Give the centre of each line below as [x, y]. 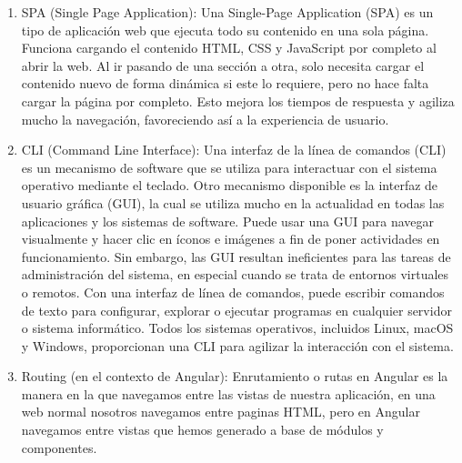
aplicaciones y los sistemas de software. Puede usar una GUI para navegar [228, 221]
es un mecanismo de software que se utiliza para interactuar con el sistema [229, 167]
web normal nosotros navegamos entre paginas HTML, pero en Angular [221, 412]
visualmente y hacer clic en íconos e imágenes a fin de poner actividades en [231, 239]
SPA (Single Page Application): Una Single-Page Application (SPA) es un [227, 12]
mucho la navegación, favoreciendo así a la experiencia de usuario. [205, 119]
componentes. [59, 447]
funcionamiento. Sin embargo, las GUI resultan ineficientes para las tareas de [236, 256]
